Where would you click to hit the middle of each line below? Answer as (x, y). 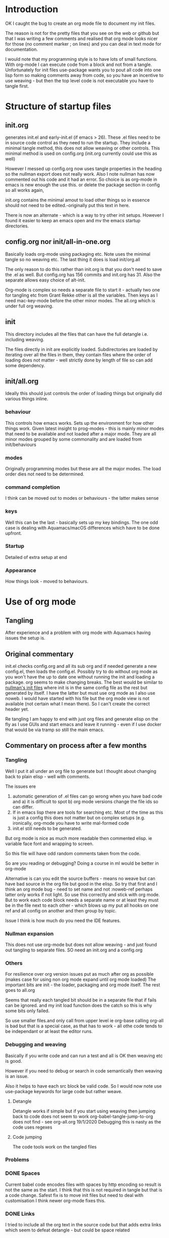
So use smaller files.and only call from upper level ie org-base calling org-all (84, 1021)
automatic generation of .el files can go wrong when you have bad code (87, 796)
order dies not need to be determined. (45, 474)
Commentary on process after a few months (76, 746)
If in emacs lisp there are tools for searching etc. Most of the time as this (88, 812)
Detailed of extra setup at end (36, 557)
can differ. (23, 807)
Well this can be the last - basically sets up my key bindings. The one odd (82, 522)
